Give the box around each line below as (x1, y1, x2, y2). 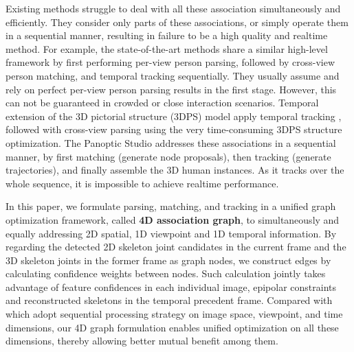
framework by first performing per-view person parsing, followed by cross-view (5, 55, 335, 69)
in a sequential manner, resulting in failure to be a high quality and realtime (5, 28, 328, 43)
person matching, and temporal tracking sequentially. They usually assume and (5, 68, 340, 82)
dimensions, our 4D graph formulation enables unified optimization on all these (5, 320, 339, 334)
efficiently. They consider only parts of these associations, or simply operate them (5, 14, 349, 29)
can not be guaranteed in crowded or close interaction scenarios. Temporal (5, 95, 319, 110)
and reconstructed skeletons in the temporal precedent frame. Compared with (5, 293, 333, 307)
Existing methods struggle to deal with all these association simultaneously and (5, 1, 341, 15)
